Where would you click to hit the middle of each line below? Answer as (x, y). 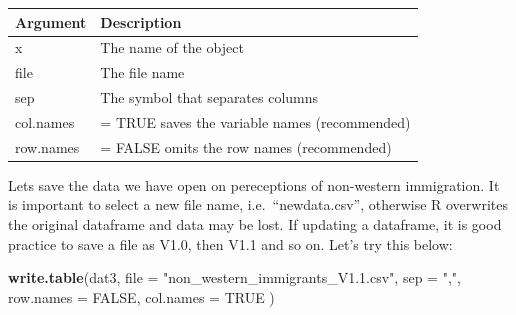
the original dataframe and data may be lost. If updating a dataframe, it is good (255, 224)
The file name (142, 72)
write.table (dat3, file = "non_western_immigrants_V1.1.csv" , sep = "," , (234, 277)
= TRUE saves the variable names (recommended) (255, 121)
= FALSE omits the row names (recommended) (246, 146)
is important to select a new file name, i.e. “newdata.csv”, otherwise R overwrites (258, 204)
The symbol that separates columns (209, 97)
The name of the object (172, 47)
